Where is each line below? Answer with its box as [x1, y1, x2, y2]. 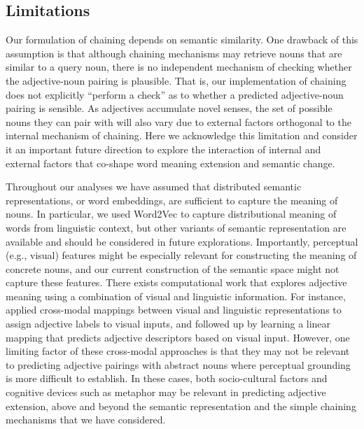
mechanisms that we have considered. [6, 412, 166, 427]
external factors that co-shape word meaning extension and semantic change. [6, 155, 335, 170]
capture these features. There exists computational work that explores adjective [6, 275, 347, 290]
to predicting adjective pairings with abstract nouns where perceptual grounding [6, 357, 351, 372]
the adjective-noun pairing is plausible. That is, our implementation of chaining [6, 73, 346, 87]
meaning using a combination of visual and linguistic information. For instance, [6, 288, 346, 303]
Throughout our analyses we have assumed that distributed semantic [6, 179, 302, 194]
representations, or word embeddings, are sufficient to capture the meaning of [6, 192, 338, 207]
